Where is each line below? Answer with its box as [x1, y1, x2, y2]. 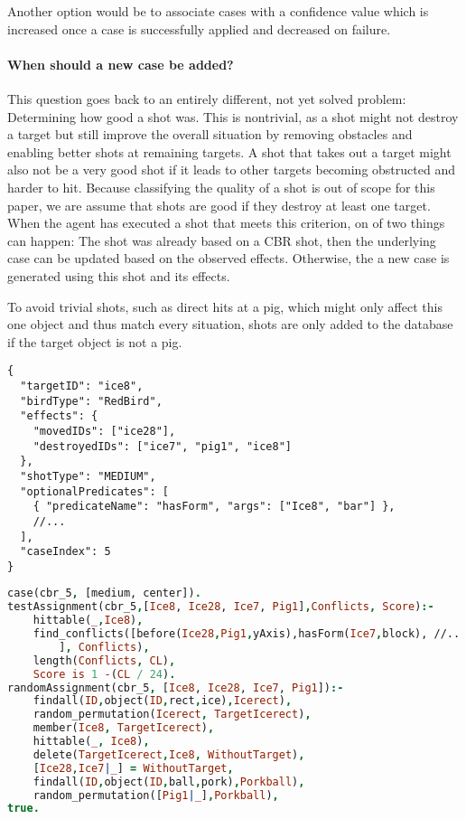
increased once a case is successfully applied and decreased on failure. [7, 19, 391, 38]
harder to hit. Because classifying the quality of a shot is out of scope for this [7, 177, 435, 196]
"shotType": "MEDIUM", [20, 469, 156, 483]
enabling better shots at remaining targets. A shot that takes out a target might [7, 142, 452, 161]
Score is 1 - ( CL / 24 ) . [33, 667, 176, 681]
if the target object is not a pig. [7, 332, 182, 351]
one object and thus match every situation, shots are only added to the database [7, 315, 453, 334]
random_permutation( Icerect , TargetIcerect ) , [33, 708, 312, 721]
